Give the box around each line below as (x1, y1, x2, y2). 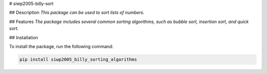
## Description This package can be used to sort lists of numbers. (9, 10, 144, 16)
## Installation (9, 34, 38, 40)
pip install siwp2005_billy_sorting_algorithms (19, 56, 137, 62)
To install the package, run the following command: (9, 43, 114, 49)
